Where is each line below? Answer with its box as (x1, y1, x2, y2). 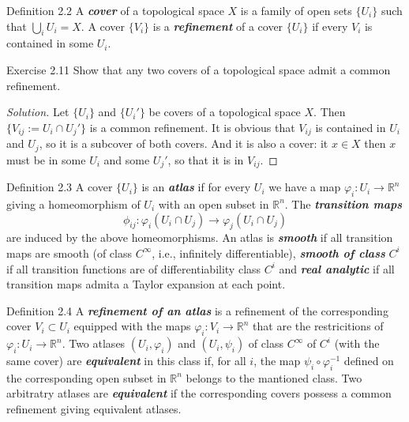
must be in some (6, 151, 86, 168)
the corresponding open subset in (6, 369, 167, 386)
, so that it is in (167, 151, 244, 168)
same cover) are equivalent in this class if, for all (6, 352, 246, 369)
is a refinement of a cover (152, 17, 283, 34)
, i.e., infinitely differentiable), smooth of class (152, 244, 385, 261)
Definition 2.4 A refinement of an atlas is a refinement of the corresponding (6, 302, 388, 318)
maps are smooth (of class (6, 244, 132, 261)
